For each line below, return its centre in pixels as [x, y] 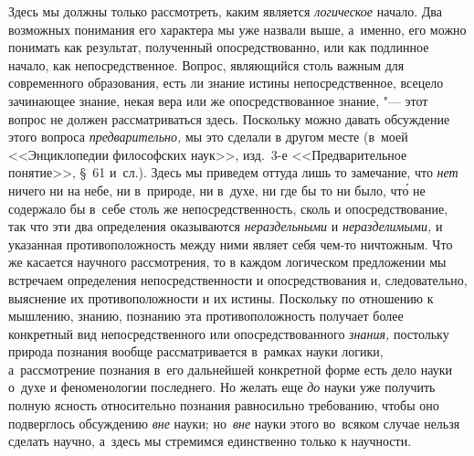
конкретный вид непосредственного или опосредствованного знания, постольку [229, 333]
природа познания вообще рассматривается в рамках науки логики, [196, 351]
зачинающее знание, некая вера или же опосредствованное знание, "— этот [218, 100]
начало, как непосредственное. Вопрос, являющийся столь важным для [206, 64]
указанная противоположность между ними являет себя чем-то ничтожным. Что [231, 244]
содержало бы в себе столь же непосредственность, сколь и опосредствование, [228, 208]
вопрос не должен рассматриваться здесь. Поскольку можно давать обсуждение [229, 118]
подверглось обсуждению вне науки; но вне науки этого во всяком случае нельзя [234, 423]
